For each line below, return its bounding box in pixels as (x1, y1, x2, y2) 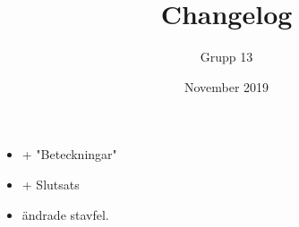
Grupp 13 (200, 47, 253, 66)
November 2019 (184, 77, 269, 96)
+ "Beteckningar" (21, 145, 117, 164)
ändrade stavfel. (21, 205, 109, 223)
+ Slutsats (21, 174, 80, 193)
